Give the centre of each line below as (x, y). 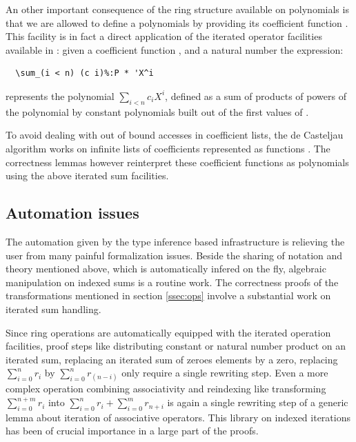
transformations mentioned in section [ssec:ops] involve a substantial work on (168, 295)
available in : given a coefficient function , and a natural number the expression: (175, 49)
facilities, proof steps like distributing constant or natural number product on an (176, 346)
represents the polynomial (60, 96)
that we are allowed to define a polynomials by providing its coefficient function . (177, 22)
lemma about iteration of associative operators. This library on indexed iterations (178, 417)
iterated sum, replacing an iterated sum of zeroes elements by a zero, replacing (172, 359)
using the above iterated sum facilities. (87, 175)
